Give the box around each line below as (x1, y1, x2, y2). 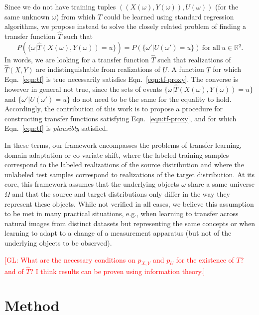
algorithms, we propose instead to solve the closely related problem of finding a (4, 21, 247, 31)
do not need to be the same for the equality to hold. (72, 93, 232, 104)
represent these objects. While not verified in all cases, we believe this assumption (4, 198, 254, 209)
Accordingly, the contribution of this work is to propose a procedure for (4, 103, 223, 114)
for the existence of (176, 254, 234, 265)
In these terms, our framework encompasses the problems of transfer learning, (4, 140, 242, 150)
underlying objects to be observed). (4, 237, 112, 248)
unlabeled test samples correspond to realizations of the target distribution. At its (4, 169, 255, 179)
